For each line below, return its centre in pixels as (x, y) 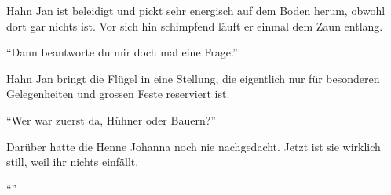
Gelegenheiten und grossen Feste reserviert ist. (118, 94)
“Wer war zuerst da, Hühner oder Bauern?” (111, 119)
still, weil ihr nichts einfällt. (73, 162)
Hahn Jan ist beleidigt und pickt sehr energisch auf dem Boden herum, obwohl (196, 10)
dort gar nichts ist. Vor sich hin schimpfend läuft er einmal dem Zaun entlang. (195, 25)
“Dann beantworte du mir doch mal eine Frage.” (122, 52)
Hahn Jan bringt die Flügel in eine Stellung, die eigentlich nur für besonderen (193, 78)
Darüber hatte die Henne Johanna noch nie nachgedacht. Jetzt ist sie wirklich (194, 146)
